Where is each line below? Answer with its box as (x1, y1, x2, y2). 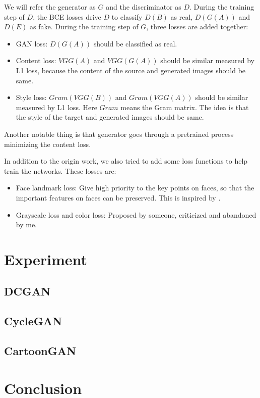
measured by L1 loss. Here (16, 102, 97, 112)
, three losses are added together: (146, 21, 248, 32)
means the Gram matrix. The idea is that (120, 102, 249, 112)
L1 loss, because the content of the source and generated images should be (16, 65, 246, 75)
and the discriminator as (106, 2, 181, 12)
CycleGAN (4, 313, 62, 329)
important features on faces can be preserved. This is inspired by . (16, 192, 221, 203)
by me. (16, 219, 37, 230)
